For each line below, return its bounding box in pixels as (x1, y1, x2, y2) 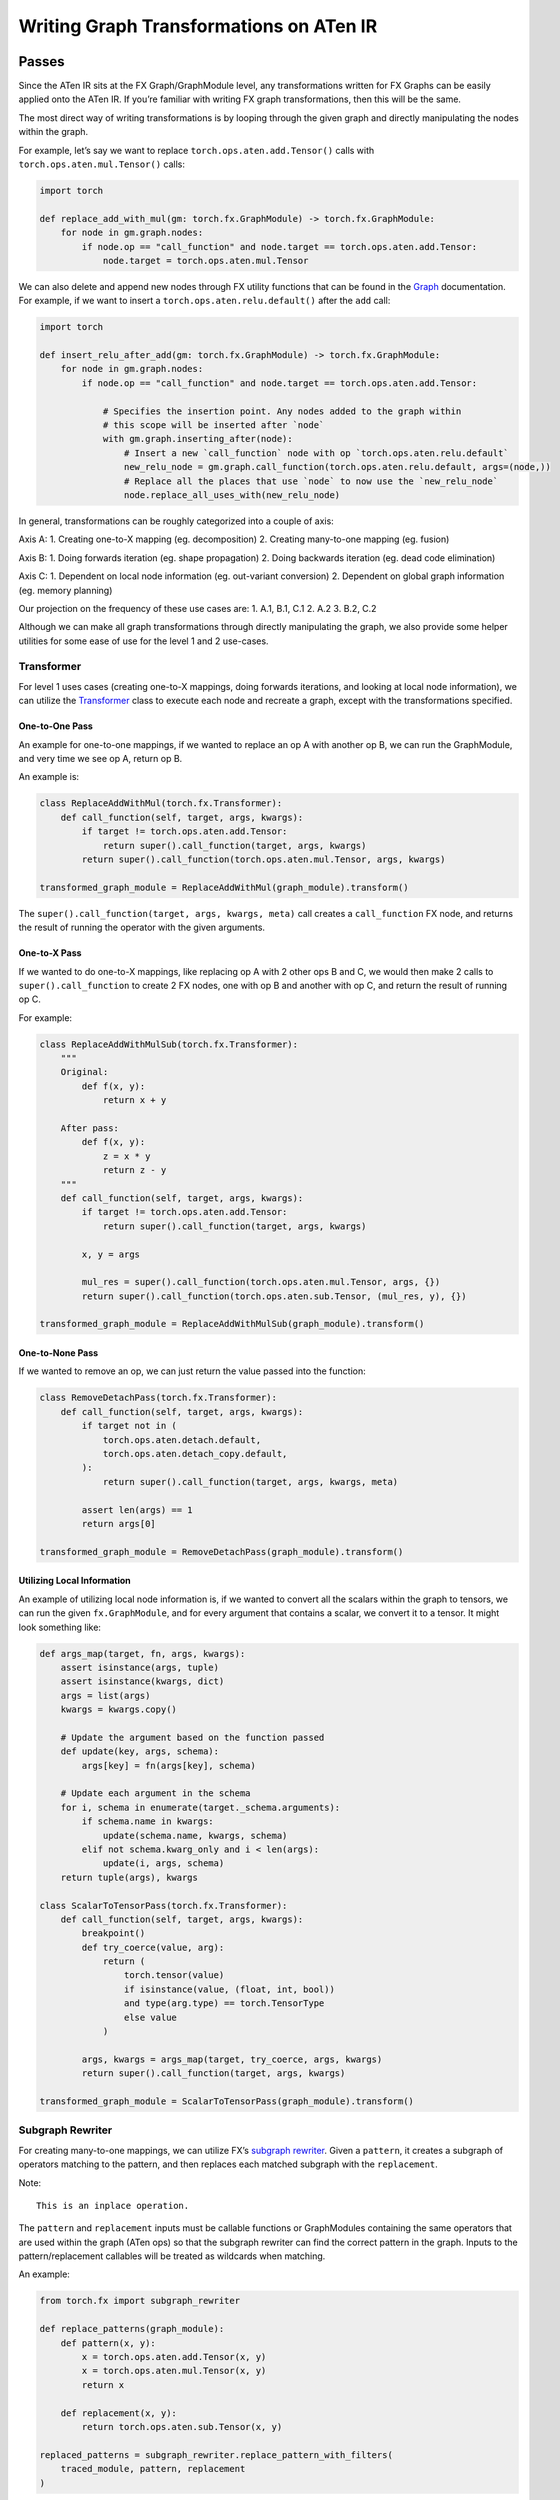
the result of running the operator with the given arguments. (18, 921, 265, 934)
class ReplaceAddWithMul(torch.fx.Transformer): (39, 798, 283, 809)
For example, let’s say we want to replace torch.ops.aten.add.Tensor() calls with (18, 144, 375, 156)
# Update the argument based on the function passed (60, 1731, 325, 1743)
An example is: (18, 771, 80, 783)
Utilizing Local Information (18, 1575, 131, 1587)
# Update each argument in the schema (60, 1788, 251, 1799)
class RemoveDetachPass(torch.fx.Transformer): (39, 1392, 277, 1404)
